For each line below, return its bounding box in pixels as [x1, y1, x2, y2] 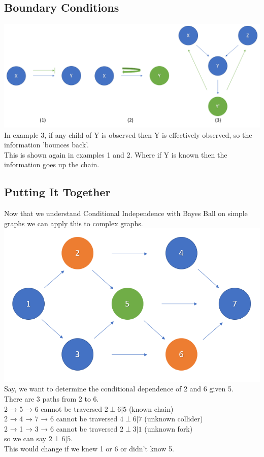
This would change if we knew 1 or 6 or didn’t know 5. [4, 443, 174, 454]
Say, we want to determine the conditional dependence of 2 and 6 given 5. [4, 383, 234, 394]
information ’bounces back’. [4, 139, 89, 150]
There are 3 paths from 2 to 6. [4, 393, 99, 404]
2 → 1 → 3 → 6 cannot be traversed [4, 423, 118, 434]
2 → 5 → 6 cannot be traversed [4, 403, 103, 414]
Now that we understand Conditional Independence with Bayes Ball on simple [4, 208, 248, 219]
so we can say [4, 433, 46, 444]
